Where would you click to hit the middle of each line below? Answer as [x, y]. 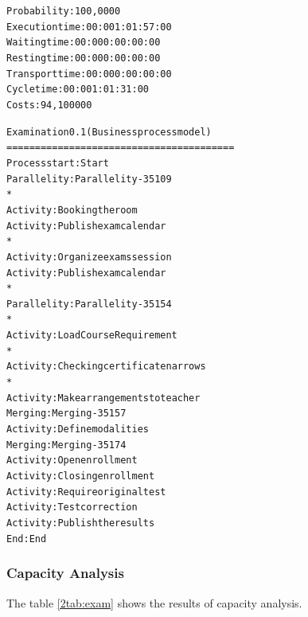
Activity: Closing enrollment [81, 476]
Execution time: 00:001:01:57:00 [89, 27]
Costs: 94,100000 [49, 105]
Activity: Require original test [86, 492]
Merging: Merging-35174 [66, 445]
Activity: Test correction [72, 508]
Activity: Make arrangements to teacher [103, 398]
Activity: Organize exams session [89, 257]
